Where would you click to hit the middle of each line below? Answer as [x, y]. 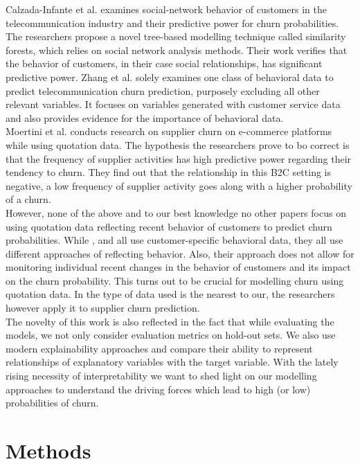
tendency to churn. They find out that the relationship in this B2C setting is [168, 172]
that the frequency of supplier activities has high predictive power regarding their [179, 158]
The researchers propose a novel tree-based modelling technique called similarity [176, 36]
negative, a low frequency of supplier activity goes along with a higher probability [179, 185]
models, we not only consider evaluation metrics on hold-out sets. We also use [171, 335]
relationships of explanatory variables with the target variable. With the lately [172, 362]
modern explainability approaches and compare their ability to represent [159, 348]
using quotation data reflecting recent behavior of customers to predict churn [169, 226]
